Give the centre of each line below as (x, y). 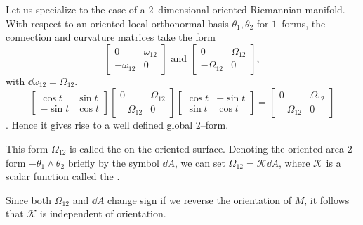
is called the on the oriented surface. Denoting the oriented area (207, 148)
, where (295, 162)
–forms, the (301, 23)
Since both (28, 199)
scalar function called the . (63, 176)
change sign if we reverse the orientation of (200, 199)
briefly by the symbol (113, 162)
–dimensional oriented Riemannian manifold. (249, 9)
